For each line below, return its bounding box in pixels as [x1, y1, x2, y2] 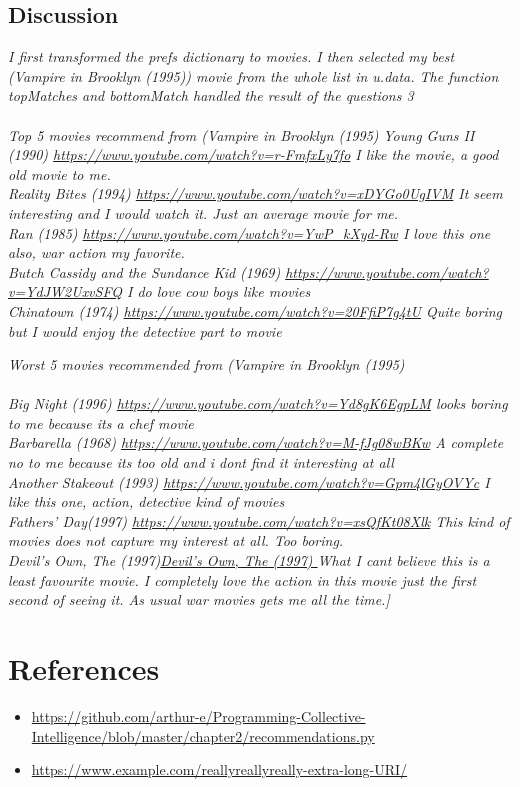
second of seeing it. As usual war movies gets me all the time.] [8, 589, 390, 610]
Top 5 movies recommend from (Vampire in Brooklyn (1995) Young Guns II [8, 124, 475, 145]
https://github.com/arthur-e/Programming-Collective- [31, 705, 366, 726]
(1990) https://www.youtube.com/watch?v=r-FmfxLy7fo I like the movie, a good [8, 144, 499, 165]
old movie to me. [8, 163, 111, 184]
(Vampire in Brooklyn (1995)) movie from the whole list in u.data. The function [8, 65, 499, 86]
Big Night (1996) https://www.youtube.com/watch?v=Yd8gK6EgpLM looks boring [8, 393, 508, 414]
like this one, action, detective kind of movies [8, 491, 285, 512]
